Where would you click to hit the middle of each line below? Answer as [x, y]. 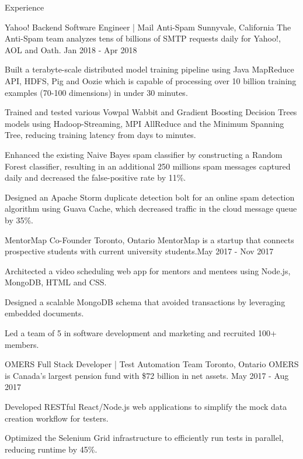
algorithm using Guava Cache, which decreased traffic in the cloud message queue [151, 208]
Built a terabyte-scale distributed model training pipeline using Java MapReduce [149, 69]
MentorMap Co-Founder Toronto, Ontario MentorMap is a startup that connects [149, 239]
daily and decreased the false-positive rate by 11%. [95, 177]
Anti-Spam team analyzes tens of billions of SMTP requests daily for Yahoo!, [143, 38]
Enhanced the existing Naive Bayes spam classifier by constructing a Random [144, 154]
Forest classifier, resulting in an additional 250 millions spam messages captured [148, 166]
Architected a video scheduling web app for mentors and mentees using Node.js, [148, 270]
